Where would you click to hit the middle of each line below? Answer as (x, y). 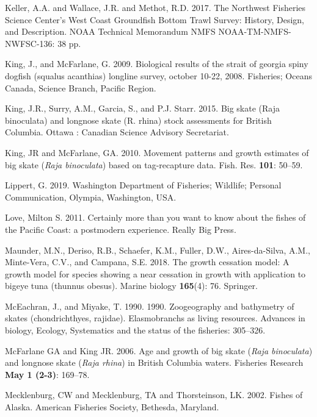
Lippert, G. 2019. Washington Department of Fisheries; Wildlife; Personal (143, 185)
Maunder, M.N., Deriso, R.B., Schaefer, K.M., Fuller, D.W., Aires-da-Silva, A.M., (158, 250)
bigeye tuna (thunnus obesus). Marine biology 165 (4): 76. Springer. (131, 286)
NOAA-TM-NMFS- (255, 31)
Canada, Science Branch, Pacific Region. (81, 87)
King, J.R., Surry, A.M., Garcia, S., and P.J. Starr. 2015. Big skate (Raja (143, 108)
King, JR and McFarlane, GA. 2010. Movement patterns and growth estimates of (157, 152)
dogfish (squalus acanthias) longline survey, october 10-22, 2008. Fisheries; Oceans (158, 75)
